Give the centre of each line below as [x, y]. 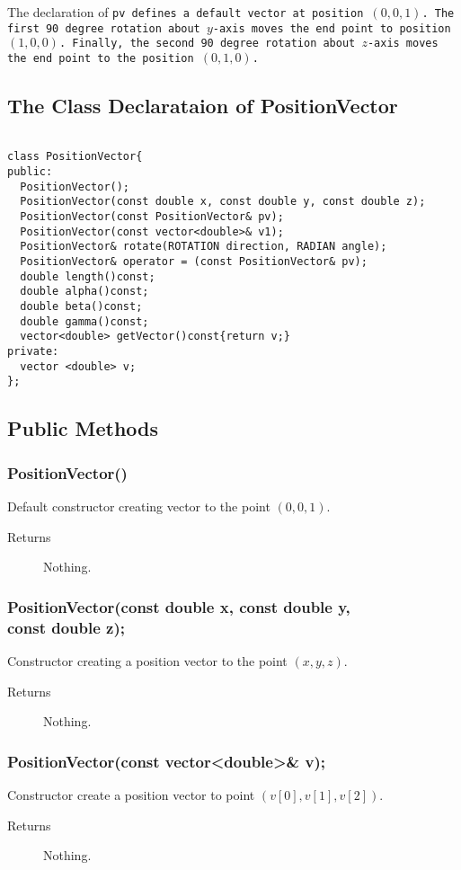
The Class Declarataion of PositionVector [203, 106]
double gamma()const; [84, 321]
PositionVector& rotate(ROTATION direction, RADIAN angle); [204, 247]
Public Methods [83, 428]
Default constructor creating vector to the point [139, 506]
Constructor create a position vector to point [131, 794]
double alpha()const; [84, 292]
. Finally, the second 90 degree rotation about [207, 44]
